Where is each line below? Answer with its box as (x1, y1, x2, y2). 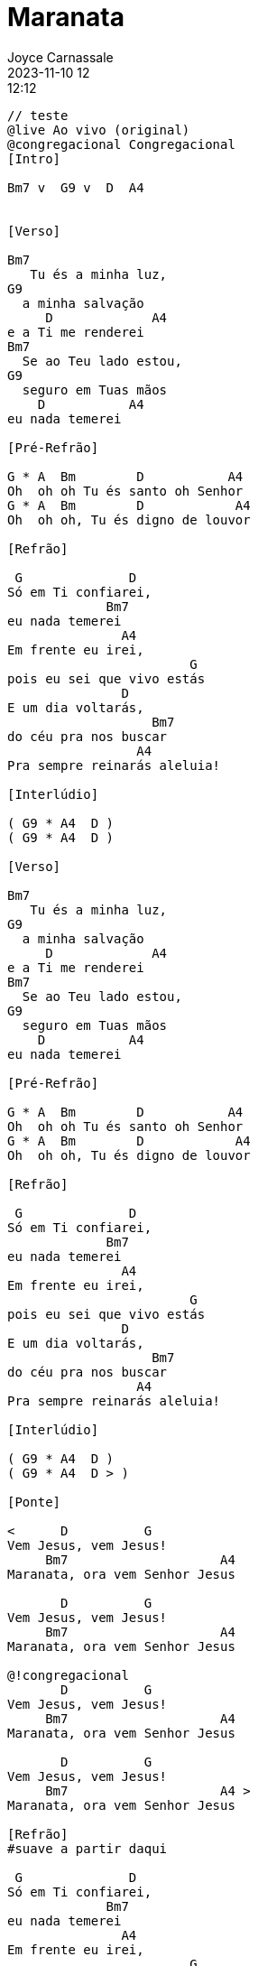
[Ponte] (7, 1494, 61, 1509)
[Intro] (7, 151, 61, 166)
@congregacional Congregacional (7, 136, 235, 152)
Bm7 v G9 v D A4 (7, 180, 144, 195)
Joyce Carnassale (7, 49, 114, 65)
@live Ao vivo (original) (7, 122, 190, 137)
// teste (7, 107, 69, 123)
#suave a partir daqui (7, 1841, 168, 1856)
